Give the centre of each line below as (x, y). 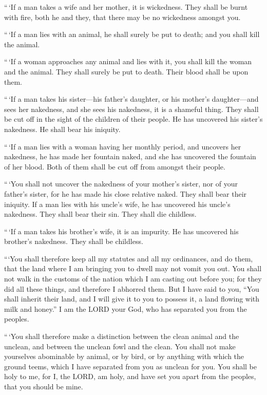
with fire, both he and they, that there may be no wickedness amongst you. (122, 17)
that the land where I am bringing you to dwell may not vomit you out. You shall (133, 268)
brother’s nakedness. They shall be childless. (74, 241)
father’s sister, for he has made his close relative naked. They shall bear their (126, 193)
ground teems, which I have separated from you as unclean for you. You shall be (131, 366)
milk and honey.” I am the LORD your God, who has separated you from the (126, 308)
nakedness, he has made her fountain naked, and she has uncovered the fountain (130, 156)
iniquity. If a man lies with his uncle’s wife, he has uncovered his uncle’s (117, 204)
